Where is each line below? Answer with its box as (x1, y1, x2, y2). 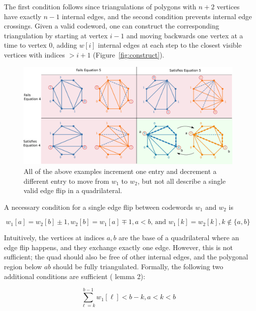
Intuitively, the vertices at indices (4, 232, 104, 243)
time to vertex (4, 40, 47, 50)
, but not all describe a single (137, 175, 226, 186)
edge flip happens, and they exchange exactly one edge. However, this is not (4, 242, 233, 252)
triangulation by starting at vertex (4, 30, 108, 40)
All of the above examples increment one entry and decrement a (24, 166, 217, 176)
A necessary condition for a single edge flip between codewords (4, 201, 193, 212)
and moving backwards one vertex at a (126, 30, 243, 40)
